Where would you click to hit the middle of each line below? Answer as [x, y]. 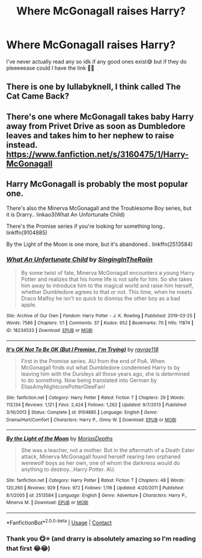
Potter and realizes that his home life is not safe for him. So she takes [106, 279]
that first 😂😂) [28, 548]
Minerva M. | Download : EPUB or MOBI [47, 503]
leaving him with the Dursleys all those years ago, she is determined [105, 373]
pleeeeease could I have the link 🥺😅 [50, 68]
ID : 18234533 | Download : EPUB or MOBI [50, 331]
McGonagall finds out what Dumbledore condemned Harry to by [100, 367]
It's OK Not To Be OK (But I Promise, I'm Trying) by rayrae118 [83, 349]
